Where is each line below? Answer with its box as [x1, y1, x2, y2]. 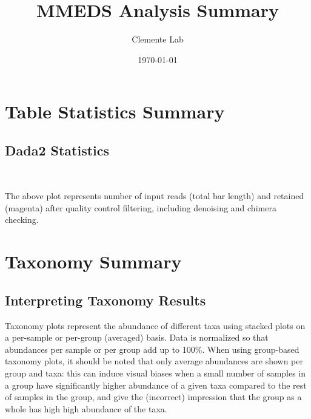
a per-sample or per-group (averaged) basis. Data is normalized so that [5, 331, 269, 344]
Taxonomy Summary [5, 249, 182, 274]
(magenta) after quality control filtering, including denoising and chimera [5, 201, 276, 214]
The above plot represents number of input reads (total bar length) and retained [5, 189, 304, 202]
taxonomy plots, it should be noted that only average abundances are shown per [5, 355, 303, 367]
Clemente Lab [132, 33, 184, 46]
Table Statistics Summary [5, 99, 225, 124]
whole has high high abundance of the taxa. [5, 402, 167, 415]
